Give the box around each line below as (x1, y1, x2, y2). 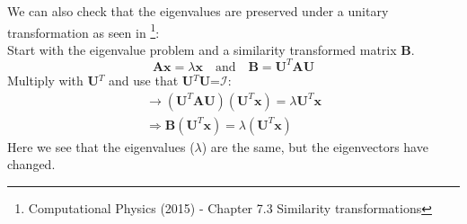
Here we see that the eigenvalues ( (7, 137, 195, 156)
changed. (7, 155, 56, 174)
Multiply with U (7, 70, 99, 89)
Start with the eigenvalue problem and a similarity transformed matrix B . (7, 40, 415, 58)
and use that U (109, 70, 194, 89)
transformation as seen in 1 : (7, 20, 160, 41)
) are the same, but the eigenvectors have (201, 137, 428, 156)
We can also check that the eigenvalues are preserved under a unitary (7, 2, 389, 20)
